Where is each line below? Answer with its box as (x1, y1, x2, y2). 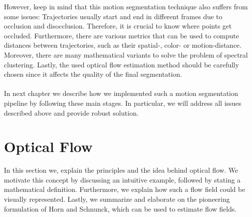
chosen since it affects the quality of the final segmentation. (4, 69, 182, 79)
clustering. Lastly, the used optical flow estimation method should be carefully (4, 59, 239, 69)
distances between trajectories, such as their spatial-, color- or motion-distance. (4, 40, 242, 50)
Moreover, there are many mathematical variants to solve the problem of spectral (4, 49, 248, 60)
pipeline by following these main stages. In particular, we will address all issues (4, 97, 242, 108)
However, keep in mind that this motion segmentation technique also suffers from (4, 1, 248, 11)
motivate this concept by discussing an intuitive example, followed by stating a (4, 174, 241, 185)
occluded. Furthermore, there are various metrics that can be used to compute (4, 30, 239, 40)
